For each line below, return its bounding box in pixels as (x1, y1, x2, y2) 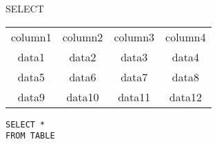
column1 (11, 28, 52, 45)
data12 (169, 88, 202, 105)
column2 (62, 28, 103, 45)
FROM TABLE (6, 131, 55, 141)
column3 (114, 28, 155, 45)
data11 (118, 88, 151, 105)
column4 (165, 28, 206, 45)
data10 (66, 88, 99, 105)
